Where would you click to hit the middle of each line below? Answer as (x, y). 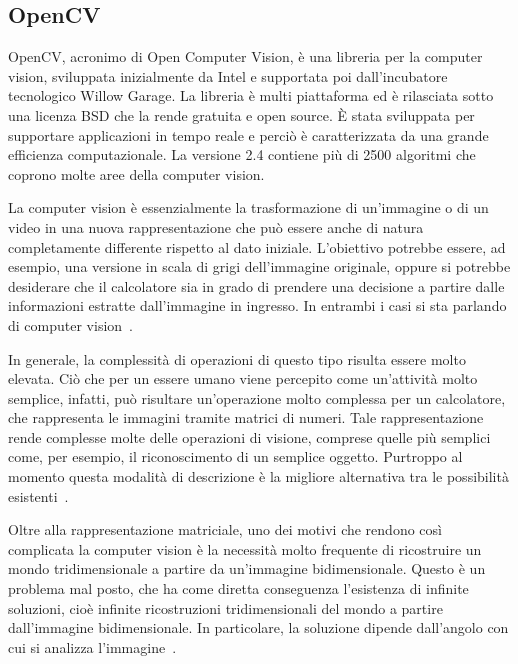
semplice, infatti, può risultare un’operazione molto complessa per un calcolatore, (257, 397)
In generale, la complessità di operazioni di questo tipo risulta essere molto (237, 358)
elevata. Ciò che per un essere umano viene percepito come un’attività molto (243, 378)
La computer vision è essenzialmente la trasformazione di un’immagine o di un (248, 207)
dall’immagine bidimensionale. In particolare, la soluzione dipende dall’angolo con (258, 627)
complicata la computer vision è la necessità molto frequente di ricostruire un (245, 548)
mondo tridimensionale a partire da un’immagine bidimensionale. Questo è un (247, 568)
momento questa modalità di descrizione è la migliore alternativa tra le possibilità (258, 476)
